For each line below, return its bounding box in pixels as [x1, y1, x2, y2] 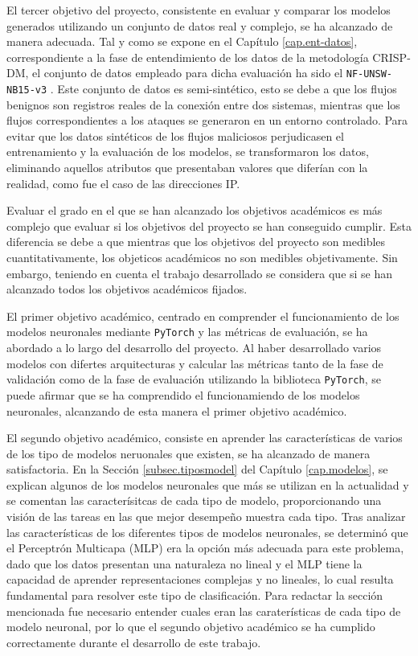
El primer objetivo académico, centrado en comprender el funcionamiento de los [6, 307, 400, 324]
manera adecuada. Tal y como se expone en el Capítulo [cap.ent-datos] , [6, 33, 358, 50]
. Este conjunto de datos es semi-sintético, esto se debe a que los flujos [50, 80, 397, 97]
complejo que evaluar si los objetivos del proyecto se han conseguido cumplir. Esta [6, 217, 412, 234]
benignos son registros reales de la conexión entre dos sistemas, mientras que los [6, 96, 400, 113]
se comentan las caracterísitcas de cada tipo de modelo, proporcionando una [6, 492, 382, 509]
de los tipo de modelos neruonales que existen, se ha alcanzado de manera [6, 445, 371, 461]
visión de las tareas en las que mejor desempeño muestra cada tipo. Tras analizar [6, 508, 406, 525]
